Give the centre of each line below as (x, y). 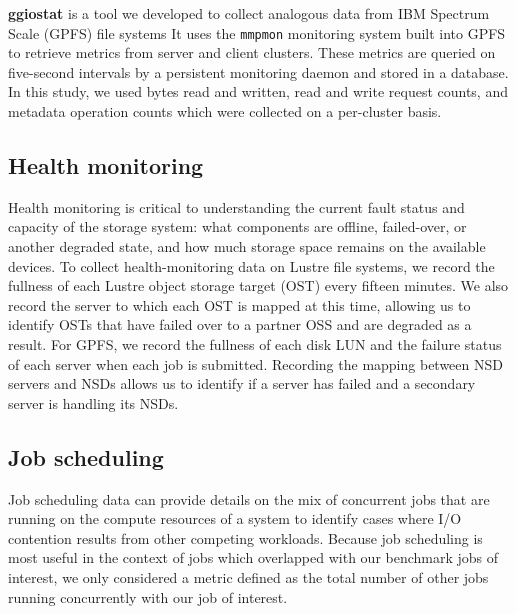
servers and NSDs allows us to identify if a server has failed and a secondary (242, 383)
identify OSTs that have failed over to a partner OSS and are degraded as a (240, 324)
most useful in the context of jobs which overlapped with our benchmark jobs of (253, 557)
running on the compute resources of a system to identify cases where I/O (235, 518)
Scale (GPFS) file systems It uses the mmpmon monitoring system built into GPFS (257, 32)
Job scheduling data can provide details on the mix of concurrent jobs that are (249, 498)
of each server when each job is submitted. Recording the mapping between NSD (255, 363)
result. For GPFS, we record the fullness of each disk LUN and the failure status (255, 343)
